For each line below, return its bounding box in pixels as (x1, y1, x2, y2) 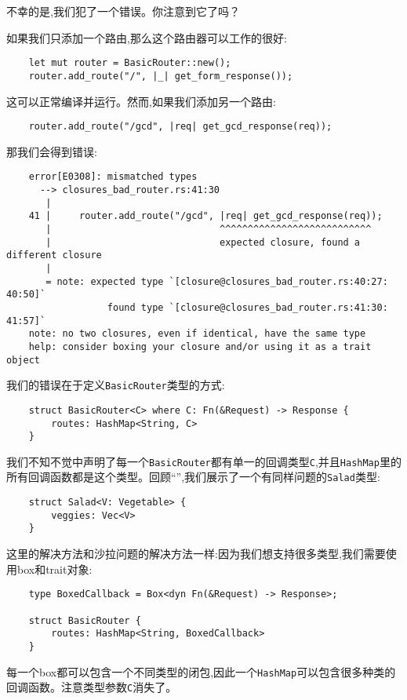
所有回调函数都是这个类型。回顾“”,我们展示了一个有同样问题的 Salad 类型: (6, 468, 380, 485)
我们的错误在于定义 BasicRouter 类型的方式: (6, 377, 225, 393)
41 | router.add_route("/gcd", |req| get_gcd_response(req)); (28, 210, 383, 222)
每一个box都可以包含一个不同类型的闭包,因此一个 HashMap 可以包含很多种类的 (6, 663, 396, 680)
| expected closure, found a (45, 236, 361, 248)
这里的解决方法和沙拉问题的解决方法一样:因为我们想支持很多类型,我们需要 (6, 545, 386, 562)
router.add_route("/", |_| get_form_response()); (28, 70, 293, 82)
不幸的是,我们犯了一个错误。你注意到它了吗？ (6, 3, 240, 19)
